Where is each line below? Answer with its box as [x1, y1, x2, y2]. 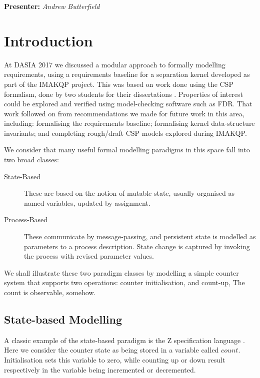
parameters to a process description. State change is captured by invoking [24, 241, 250, 251]
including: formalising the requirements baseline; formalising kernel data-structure [4, 118, 255, 128]
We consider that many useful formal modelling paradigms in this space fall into [4, 144, 250, 155]
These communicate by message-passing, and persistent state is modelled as [24, 231, 256, 242]
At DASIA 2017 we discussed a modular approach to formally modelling [4, 59, 225, 69]
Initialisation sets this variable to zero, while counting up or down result [4, 354, 225, 365]
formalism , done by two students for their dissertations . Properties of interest [4, 88, 243, 99]
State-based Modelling [4, 311, 122, 327]
